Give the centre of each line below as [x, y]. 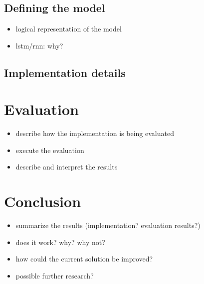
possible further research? [55, 275]
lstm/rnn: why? [39, 45]
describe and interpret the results [67, 167]
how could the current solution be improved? [84, 259]
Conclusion [43, 201]
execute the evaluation [50, 150]
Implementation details [65, 72]
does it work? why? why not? [60, 242]
